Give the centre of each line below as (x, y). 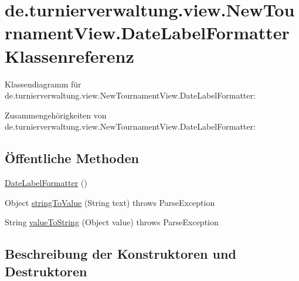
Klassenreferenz (69, 55)
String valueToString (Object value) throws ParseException (112, 222)
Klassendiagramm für (43, 84)
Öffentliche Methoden (72, 158)
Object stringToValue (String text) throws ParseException (110, 202)
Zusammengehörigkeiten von (56, 115)
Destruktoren (46, 271)
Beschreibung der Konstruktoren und (120, 254)
